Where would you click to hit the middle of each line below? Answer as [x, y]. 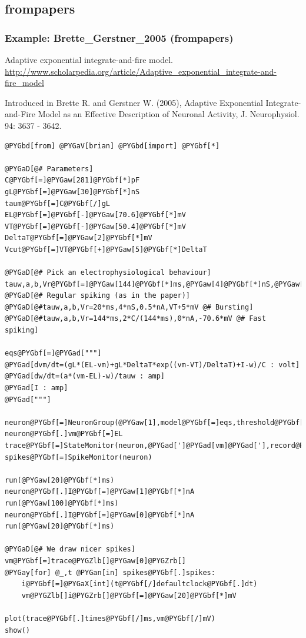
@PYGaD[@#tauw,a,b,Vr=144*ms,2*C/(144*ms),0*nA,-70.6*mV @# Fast [135, 319]
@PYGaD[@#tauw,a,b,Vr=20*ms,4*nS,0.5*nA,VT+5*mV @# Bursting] [129, 307]
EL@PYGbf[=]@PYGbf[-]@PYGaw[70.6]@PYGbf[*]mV [95, 215]
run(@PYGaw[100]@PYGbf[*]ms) [62, 503]
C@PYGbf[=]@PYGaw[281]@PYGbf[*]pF [72, 180]
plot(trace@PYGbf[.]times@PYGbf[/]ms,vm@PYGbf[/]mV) [110, 618]
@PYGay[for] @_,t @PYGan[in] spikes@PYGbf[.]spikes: [110, 572]
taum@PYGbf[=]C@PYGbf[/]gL [57, 203]
